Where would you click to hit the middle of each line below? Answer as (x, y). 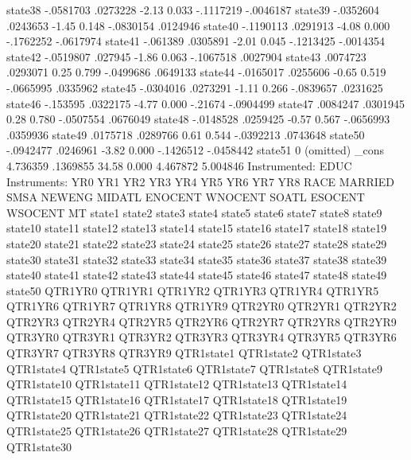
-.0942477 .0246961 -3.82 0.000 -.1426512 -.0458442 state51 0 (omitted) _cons (195, 150)
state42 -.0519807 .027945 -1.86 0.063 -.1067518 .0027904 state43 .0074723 (186, 56)
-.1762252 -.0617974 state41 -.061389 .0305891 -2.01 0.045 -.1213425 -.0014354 (196, 41)
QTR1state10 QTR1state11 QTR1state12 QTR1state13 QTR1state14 (177, 384)
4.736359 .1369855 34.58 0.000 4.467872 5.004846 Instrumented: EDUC (179, 165)
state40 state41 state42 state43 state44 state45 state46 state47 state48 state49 (197, 275)
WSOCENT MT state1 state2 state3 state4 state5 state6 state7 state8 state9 (194, 212)
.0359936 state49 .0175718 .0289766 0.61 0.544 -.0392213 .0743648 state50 (186, 134)
